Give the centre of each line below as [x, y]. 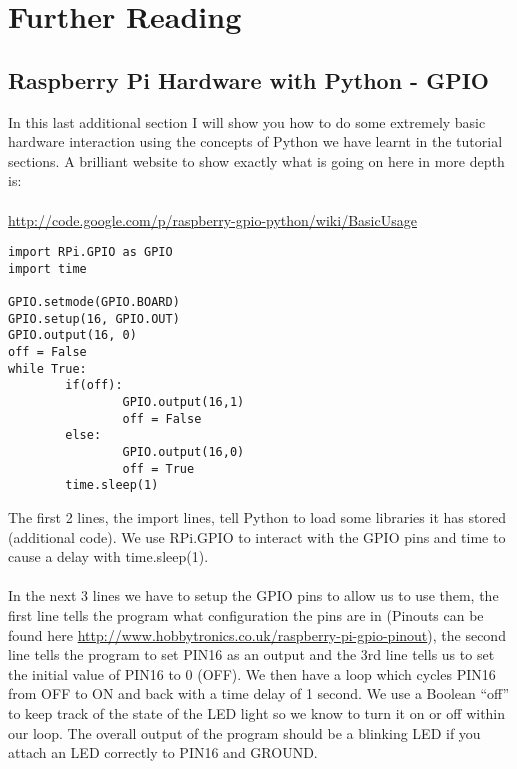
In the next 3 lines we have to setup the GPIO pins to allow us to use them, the [253, 595]
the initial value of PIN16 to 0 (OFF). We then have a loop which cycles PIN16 [252, 673]
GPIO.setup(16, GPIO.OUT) [94, 318]
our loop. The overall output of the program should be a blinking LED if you [244, 732]
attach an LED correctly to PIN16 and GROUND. [163, 752]
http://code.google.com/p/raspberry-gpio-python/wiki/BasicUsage [212, 219]
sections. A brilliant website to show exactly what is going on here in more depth [256, 160]
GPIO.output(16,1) [183, 402]
